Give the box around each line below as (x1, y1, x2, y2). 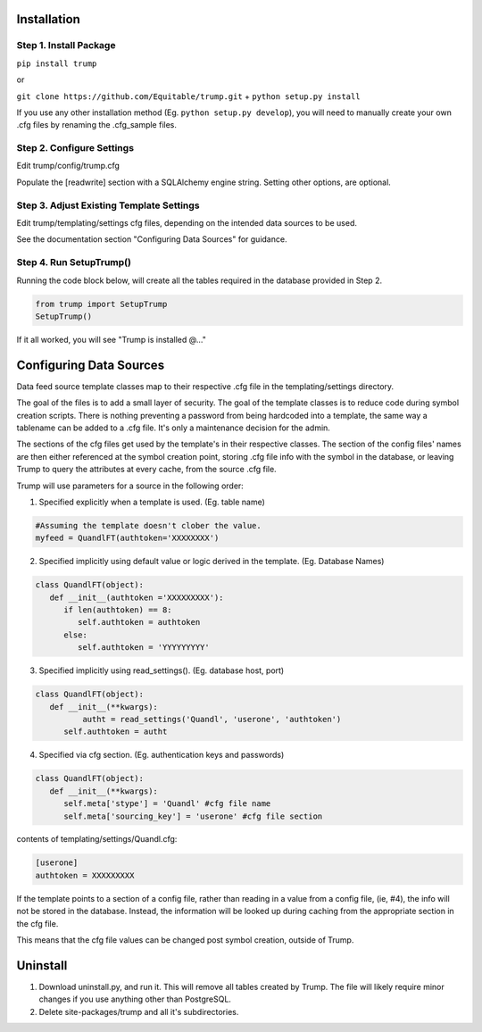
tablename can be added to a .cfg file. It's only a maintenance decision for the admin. (16, 422, 330, 433)
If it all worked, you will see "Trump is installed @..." (16, 334, 207, 345)
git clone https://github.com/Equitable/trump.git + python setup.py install (16, 90, 361, 102)
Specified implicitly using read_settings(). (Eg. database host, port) (38, 665, 285, 676)
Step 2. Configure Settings (16, 142, 134, 154)
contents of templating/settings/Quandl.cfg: (16, 834, 178, 845)
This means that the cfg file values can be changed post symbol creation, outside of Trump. (16, 935, 354, 945)
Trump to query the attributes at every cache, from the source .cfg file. (16, 464, 277, 475)
